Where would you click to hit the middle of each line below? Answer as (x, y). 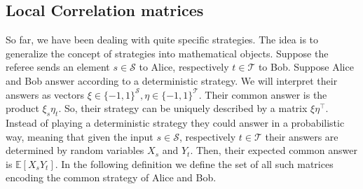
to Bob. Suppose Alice (306, 67)
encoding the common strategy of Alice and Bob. (111, 177)
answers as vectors (45, 94)
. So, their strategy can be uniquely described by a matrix (183, 108)
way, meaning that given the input (80, 136)
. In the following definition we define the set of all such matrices (194, 163)
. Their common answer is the (263, 94)
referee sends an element (58, 67)
